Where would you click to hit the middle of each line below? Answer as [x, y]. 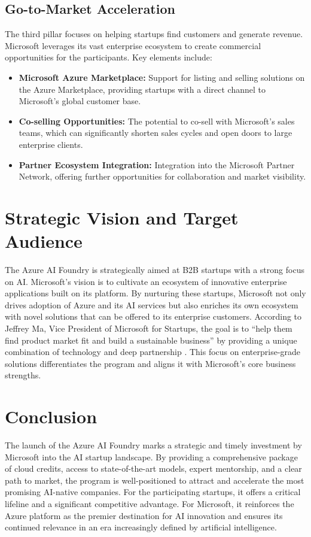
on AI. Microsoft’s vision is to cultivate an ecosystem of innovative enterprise [146, 281]
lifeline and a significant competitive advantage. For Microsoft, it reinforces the [150, 504]
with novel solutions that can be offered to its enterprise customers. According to [153, 316]
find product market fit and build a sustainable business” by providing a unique [151, 340]
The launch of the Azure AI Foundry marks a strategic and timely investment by [153, 445]
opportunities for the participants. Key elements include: [109, 57]
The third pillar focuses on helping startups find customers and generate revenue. [154, 34]
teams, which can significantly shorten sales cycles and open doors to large [155, 133]
